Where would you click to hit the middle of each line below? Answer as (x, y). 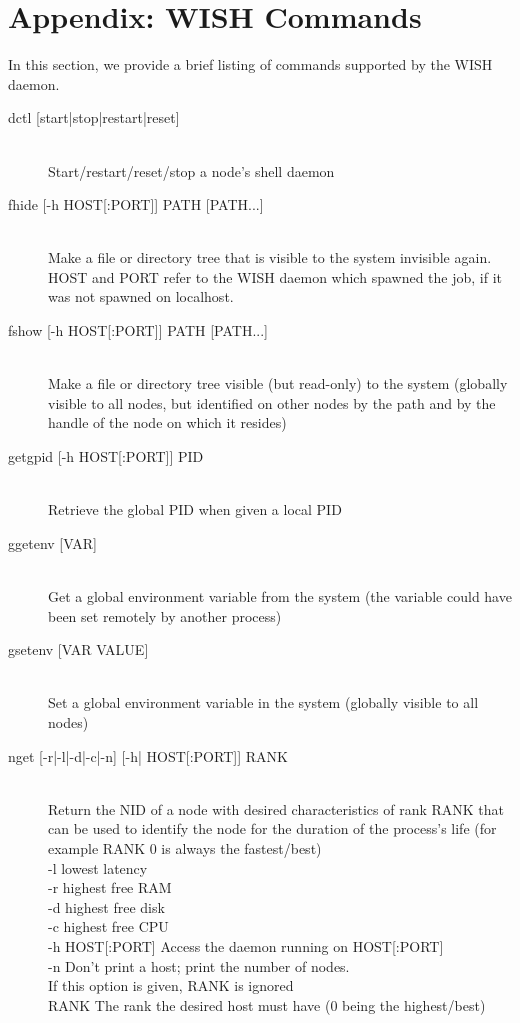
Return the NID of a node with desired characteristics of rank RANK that (276, 808)
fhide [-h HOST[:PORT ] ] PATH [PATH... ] (136, 204)
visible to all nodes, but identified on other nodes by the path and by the (272, 402)
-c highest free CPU (108, 926)
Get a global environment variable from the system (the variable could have (280, 596)
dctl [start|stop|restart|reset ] (94, 117)
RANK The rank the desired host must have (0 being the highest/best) (267, 1004)
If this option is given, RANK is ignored (171, 985)
